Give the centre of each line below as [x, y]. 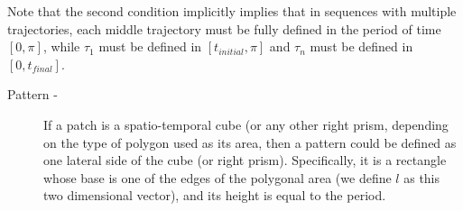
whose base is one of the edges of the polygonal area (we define [218, 177]
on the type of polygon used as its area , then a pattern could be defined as [250, 142]
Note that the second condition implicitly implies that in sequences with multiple [232, 11]
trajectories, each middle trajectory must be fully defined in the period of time [224, 28]
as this [422, 177]
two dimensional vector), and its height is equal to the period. [215, 195]
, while [61, 46]
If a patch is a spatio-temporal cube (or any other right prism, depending [246, 124]
